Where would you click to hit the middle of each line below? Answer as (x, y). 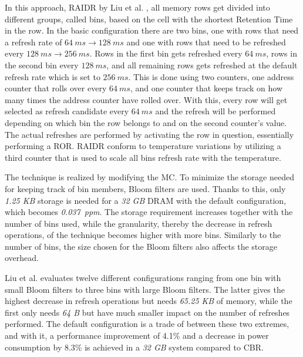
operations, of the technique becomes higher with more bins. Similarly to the (143, 235)
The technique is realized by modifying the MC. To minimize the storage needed (149, 177)
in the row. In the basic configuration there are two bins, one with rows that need (152, 30)
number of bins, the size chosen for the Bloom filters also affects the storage (141, 246)
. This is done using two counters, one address (211, 76)
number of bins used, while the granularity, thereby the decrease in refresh (139, 223)
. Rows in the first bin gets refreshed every (166, 53)
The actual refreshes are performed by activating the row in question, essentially (149, 134)
